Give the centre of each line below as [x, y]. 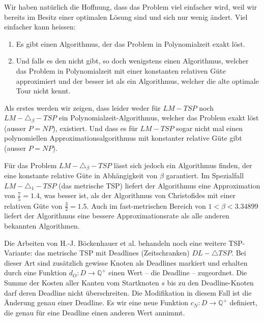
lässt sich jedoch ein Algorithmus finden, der [183, 165]
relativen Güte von [33, 205]
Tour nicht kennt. [43, 91]
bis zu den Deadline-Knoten [210, 282]
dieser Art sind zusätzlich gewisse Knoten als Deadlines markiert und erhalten [126, 262]
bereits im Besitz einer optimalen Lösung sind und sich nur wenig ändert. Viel [126, 17]
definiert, [243, 302]
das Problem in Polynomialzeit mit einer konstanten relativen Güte [121, 70]
